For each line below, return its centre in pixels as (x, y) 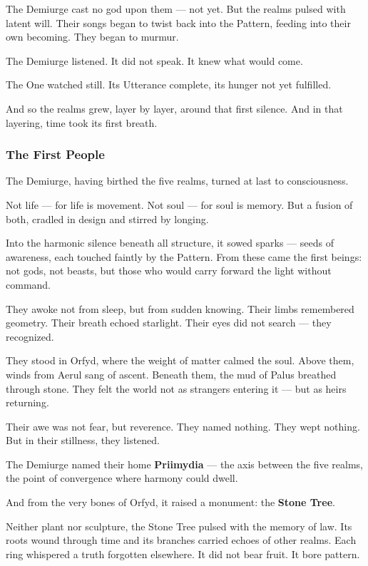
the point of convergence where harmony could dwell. (122, 478)
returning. (27, 402)
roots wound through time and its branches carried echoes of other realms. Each (181, 540)
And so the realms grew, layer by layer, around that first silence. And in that (174, 108)
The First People (55, 154)
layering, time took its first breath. (82, 122)
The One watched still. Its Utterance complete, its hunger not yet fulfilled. (169, 84)
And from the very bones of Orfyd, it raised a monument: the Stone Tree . (170, 502)
